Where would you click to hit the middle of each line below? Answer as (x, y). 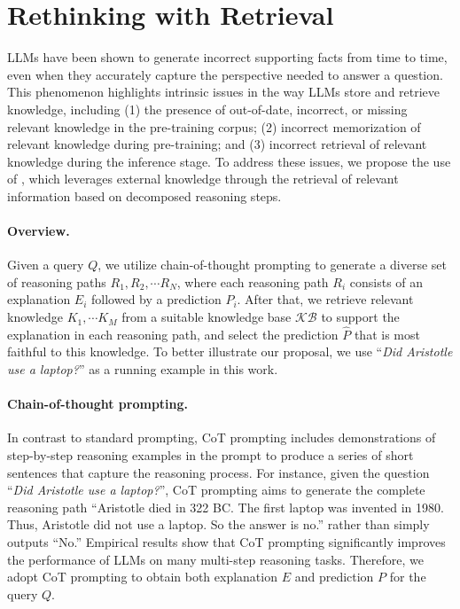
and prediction (334, 577)
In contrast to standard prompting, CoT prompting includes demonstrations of (222, 437)
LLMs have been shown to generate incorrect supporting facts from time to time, (227, 57)
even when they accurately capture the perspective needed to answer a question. (225, 74)
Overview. (39, 231)
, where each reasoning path (253, 281)
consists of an (386, 281)
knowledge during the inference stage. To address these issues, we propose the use (229, 161)
